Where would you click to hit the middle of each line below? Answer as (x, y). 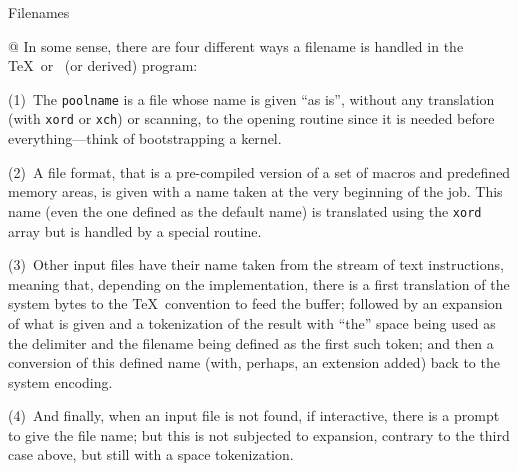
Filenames (39, 12)
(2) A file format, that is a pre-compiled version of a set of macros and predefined (259, 171)
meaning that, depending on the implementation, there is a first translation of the (259, 283)
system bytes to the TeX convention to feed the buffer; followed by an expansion (255, 303)
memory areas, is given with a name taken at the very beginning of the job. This (255, 191)
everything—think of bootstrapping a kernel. (145, 138)
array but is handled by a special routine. (135, 230)
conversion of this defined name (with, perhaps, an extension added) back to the (254, 362)
